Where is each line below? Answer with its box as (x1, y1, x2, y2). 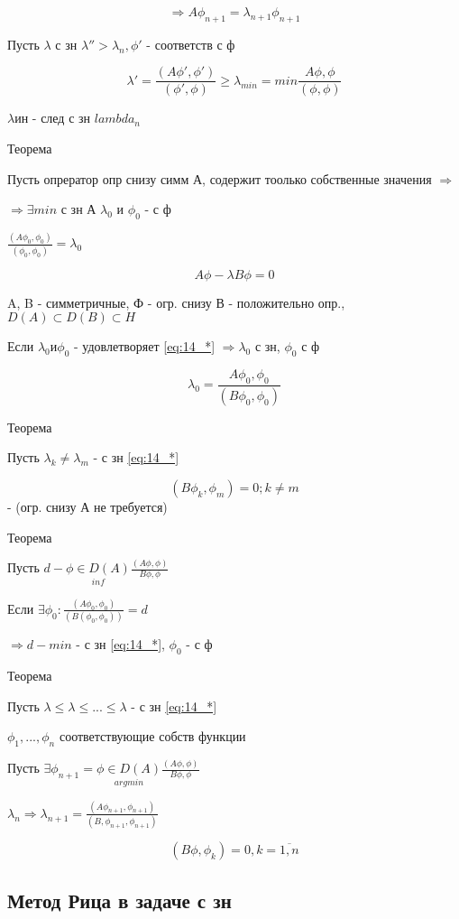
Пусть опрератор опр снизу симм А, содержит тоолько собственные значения (7, 169, 432, 188)
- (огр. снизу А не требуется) (7, 497, 168, 515)
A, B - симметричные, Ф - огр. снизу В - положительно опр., (7, 292, 345, 311)
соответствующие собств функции (59, 727, 246, 746)
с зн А (60, 200, 96, 218)
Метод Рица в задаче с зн (7, 886, 232, 914)
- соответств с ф (146, 34, 235, 53)
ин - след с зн (14, 108, 91, 127)
